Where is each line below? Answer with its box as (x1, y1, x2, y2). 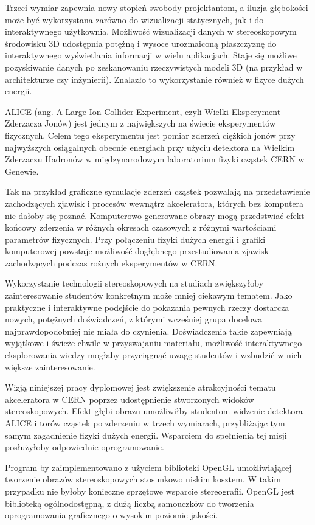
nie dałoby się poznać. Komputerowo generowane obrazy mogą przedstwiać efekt (5, 209, 305, 221)
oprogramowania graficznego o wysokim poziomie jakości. (5, 509, 218, 521)
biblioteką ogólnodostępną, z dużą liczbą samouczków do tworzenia (5, 496, 254, 509)
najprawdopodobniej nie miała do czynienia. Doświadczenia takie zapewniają (5, 324, 292, 337)
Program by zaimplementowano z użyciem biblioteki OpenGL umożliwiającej (5, 461, 292, 473)
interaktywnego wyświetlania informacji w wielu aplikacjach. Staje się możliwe (5, 49, 297, 61)
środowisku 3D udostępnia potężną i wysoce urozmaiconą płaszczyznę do (5, 37, 277, 49)
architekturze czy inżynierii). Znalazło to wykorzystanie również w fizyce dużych (5, 72, 304, 85)
